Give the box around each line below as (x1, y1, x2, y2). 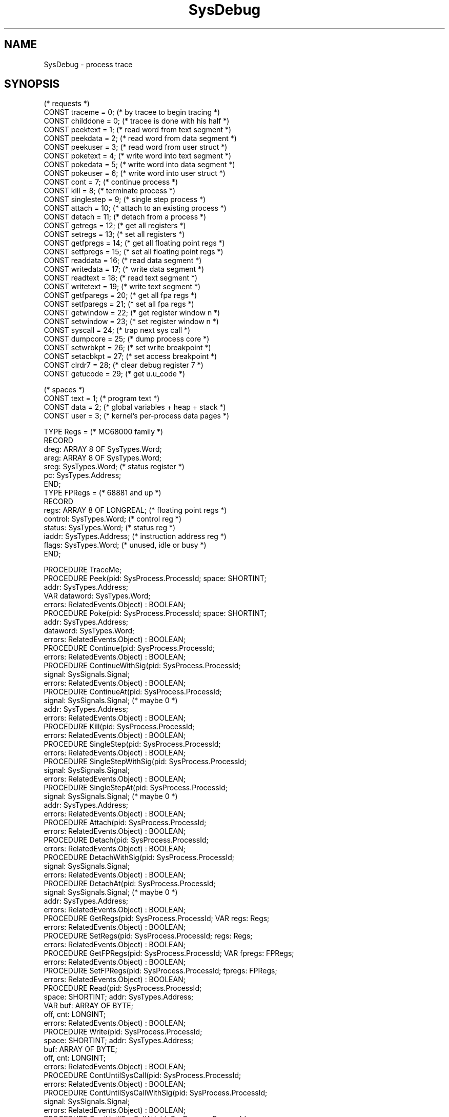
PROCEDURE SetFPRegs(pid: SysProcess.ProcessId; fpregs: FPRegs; (44, 966, 277, 975)
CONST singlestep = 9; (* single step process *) (44, 195, 206, 204)
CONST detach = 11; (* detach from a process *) (44, 212, 207, 222)
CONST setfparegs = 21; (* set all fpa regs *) (44, 300, 194, 309)
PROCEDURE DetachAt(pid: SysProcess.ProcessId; (44, 879, 216, 888)
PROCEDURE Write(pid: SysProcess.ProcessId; (44, 1027, 202, 1036)
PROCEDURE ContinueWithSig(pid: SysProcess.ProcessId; (44, 661, 241, 670)
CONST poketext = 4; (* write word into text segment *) (44, 151, 232, 161)
